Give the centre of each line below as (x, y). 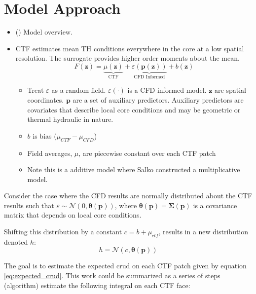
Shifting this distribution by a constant (63, 232)
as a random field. (79, 90)
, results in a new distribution (203, 232)
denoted (16, 241)
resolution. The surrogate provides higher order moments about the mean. (128, 58)
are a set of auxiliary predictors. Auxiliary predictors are (158, 99)
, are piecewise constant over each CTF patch (147, 153)
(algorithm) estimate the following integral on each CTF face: (97, 285)
